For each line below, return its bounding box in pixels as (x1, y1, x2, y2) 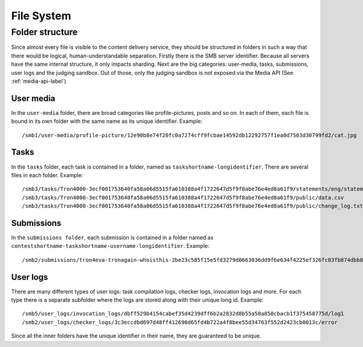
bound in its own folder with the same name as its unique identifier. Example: (11, 118, 203, 125)
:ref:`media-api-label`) (11, 77, 67, 85)
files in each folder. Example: (11, 171, 83, 178)
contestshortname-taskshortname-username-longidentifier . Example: (11, 242, 210, 250)
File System (11, 9, 72, 22)
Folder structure (11, 27, 78, 37)
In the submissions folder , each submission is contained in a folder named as (11, 234, 214, 241)
